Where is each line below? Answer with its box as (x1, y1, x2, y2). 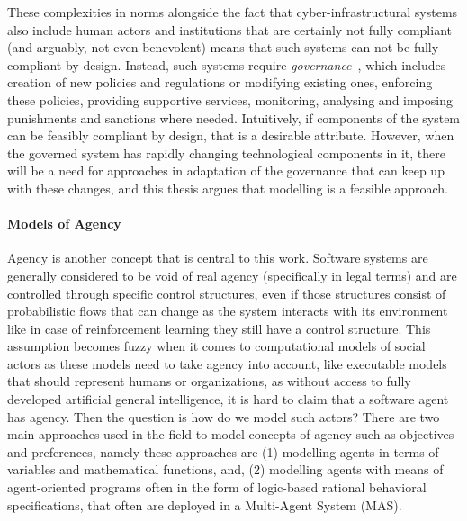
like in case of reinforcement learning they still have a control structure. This (7, 319, 431, 337)
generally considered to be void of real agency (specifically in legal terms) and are (7, 265, 457, 284)
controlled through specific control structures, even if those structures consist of (7, 283, 446, 302)
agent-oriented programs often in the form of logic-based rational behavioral (7, 478, 427, 497)
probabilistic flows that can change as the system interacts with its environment (7, 301, 448, 320)
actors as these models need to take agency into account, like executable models (7, 354, 447, 373)
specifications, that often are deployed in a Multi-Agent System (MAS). (7, 495, 402, 514)
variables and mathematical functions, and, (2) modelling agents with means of (7, 460, 444, 479)
